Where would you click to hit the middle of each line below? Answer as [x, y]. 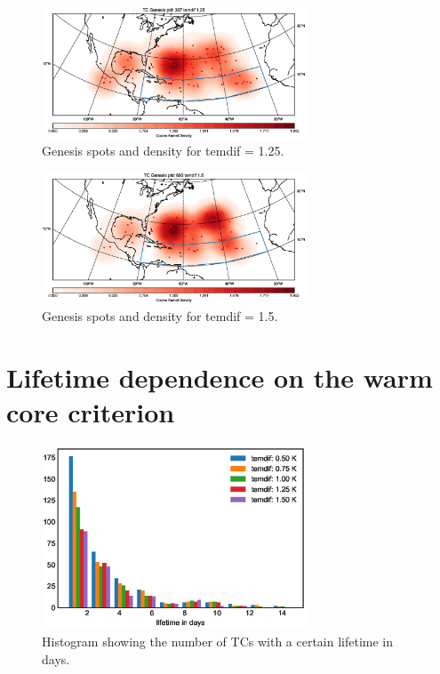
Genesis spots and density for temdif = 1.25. [163, 151]
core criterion [91, 411]
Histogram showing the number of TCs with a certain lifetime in [218, 642]
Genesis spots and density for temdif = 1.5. [160, 315]
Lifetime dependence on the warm [220, 377]
